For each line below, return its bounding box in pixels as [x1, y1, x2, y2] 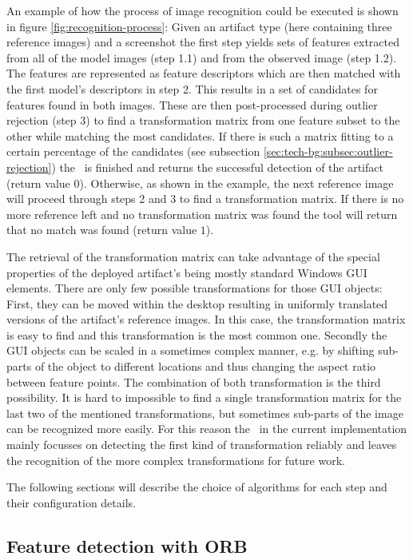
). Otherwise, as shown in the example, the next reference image [79, 174, 394, 191]
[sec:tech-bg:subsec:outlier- [263, 143, 393, 160]
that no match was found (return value [6, 221, 197, 238]
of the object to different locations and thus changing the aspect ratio [34, 358, 376, 375]
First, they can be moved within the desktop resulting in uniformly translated [6, 295, 388, 312]
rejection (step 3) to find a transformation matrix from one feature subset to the [6, 112, 400, 129]
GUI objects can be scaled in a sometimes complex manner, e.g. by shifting [6, 342, 375, 359]
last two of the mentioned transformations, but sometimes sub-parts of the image [6, 404, 403, 421]
